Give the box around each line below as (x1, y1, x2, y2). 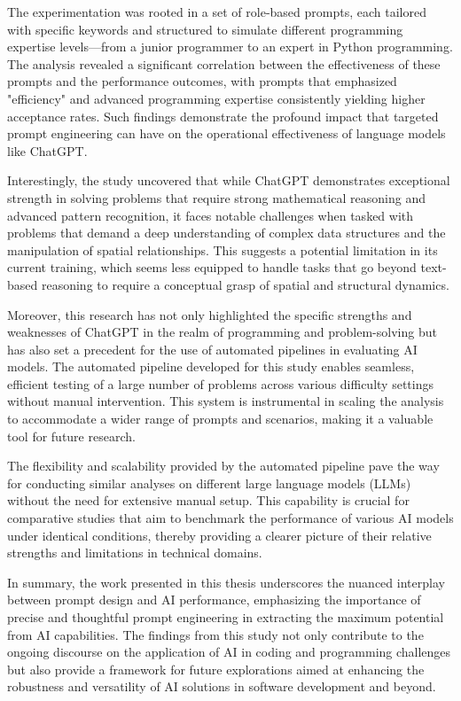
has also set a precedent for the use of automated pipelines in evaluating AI (7, 339, 418, 358)
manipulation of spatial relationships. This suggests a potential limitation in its (7, 240, 438, 259)
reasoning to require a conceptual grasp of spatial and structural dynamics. (41, 275, 449, 293)
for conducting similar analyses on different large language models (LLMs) (7, 473, 411, 492)
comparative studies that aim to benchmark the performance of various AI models (7, 509, 454, 527)
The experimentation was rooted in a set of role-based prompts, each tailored (7, 3, 426, 20)
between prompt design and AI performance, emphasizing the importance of (7, 590, 421, 609)
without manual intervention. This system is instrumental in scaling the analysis (7, 392, 444, 410)
